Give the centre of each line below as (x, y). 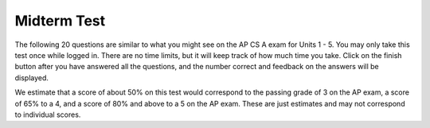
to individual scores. (48, 114)
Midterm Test (60, 21)
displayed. (32, 78)
